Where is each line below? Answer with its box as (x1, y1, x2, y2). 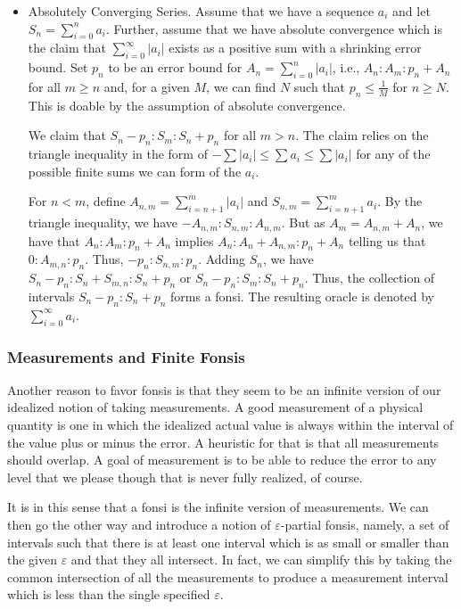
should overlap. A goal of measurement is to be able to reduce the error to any (7, 450, 437, 469)
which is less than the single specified (7, 585, 210, 604)
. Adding (198, 250, 246, 268)
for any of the (356, 144, 431, 163)
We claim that (28, 126, 106, 144)
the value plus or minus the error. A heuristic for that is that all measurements (7, 432, 440, 451)
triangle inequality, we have (28, 213, 178, 232)
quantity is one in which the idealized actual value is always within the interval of (7, 416, 454, 433)
